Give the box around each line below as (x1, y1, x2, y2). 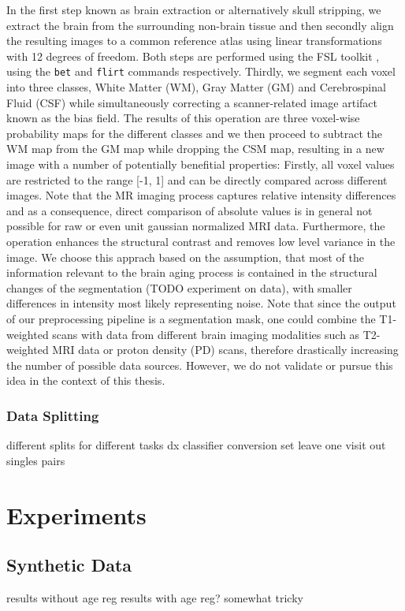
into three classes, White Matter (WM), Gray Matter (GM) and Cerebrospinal (6, 79, 386, 95)
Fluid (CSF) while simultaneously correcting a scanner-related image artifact (6, 94, 377, 110)
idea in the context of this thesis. (6, 372, 165, 389)
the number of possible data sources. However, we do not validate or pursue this (6, 356, 393, 373)
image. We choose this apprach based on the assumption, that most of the (6, 248, 364, 265)
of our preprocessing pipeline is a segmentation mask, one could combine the (6, 310, 376, 326)
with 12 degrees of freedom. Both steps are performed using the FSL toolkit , (6, 47, 380, 64)
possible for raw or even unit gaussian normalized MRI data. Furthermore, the (6, 218, 385, 234)
